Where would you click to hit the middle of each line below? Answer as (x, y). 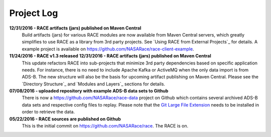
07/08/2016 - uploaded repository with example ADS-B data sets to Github (89, 91)
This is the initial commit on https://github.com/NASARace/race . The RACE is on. (105, 126)
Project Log (34, 13)
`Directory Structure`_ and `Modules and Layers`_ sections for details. (94, 84)
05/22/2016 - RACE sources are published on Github (65, 119)
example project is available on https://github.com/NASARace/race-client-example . (108, 49)
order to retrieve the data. (48, 112)
